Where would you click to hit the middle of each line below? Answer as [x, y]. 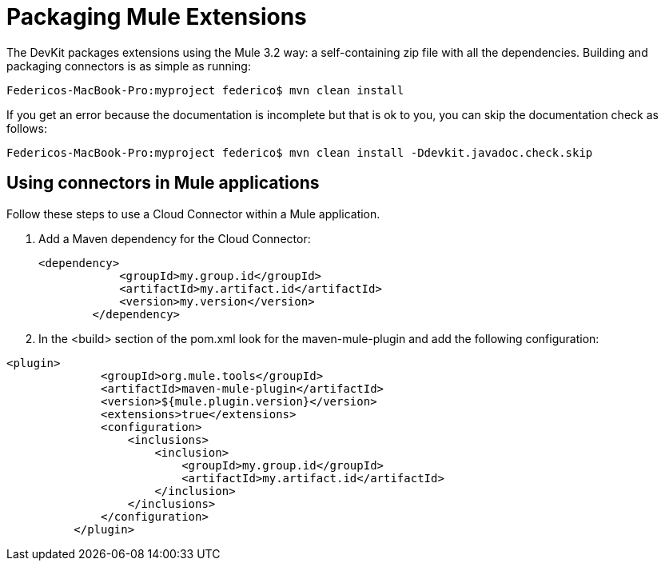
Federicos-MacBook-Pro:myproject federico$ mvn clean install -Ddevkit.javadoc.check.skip [300, 152]
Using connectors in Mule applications [163, 183]
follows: [27, 128]
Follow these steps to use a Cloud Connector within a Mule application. [193, 214]
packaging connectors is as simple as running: [129, 66]
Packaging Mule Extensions [157, 17]
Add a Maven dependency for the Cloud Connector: [175, 238]
